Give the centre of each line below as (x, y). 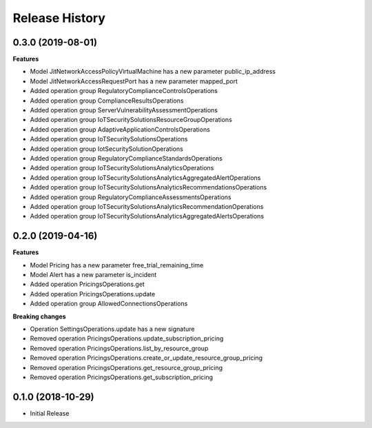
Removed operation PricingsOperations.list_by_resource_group (119, 348)
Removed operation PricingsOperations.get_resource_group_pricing (126, 367)
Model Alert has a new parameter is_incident (93, 275)
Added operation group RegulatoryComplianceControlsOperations (124, 91)
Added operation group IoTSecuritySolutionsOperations (109, 139)
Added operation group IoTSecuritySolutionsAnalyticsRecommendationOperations (147, 206)
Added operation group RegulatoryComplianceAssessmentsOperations (131, 197)
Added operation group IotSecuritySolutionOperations (107, 149)
